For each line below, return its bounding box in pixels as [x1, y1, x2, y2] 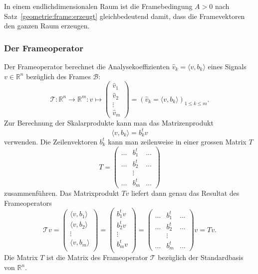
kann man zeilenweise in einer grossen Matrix [108, 136, 247, 146]
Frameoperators [4, 197, 52, 208]
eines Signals [208, 61, 247, 71]
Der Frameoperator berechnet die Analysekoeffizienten [4, 61, 170, 71]
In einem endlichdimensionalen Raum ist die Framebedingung [4, 1, 193, 11]
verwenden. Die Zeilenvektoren [4, 136, 97, 146]
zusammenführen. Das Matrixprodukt [4, 188, 119, 198]
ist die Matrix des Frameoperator [46, 252, 148, 263]
